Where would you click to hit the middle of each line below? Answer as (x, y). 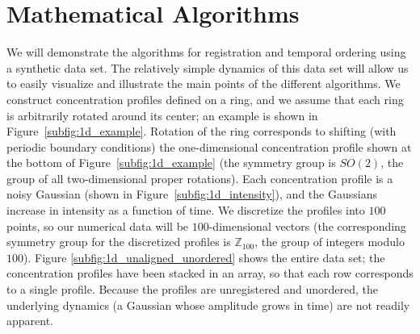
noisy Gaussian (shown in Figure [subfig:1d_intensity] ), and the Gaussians (192, 194)
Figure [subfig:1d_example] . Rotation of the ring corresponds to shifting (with (202, 131)
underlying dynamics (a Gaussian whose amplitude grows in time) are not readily (208, 305)
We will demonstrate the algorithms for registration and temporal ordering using (206, 52)
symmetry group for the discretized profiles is (119, 242)
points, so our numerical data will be (98, 225)
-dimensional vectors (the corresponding (307, 225)
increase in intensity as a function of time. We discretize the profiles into (186, 210)
